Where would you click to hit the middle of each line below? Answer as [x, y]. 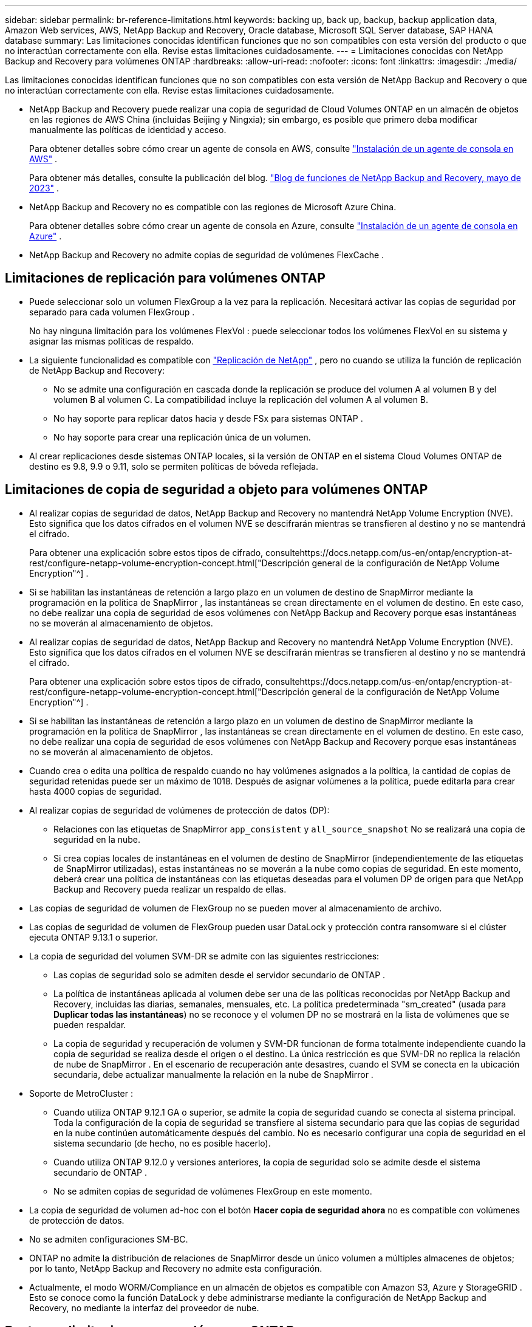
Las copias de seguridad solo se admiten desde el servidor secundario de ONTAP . [220, 975]
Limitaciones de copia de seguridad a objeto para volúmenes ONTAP [217, 490]
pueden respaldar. [90, 1024]
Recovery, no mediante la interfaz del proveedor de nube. [144, 1308]
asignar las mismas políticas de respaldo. [111, 341]
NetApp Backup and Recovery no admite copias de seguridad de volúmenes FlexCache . [207, 255]
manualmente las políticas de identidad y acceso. [128, 130]
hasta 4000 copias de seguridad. [95, 791]
